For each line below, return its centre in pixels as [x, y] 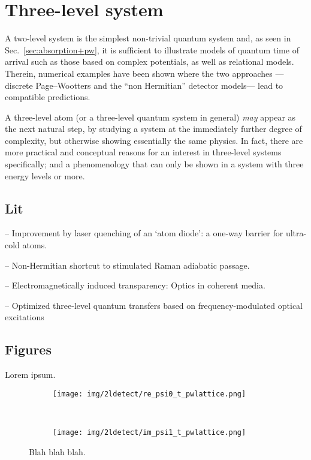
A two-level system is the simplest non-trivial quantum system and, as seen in [148, 38]
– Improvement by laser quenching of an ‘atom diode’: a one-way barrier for [144, 233]
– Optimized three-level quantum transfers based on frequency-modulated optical [154, 305]
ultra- [296, 233]
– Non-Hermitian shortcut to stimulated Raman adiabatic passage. [127, 265]
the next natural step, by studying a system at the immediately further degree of [153, 129]
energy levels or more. [45, 175]
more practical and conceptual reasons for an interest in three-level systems [143, 152]
